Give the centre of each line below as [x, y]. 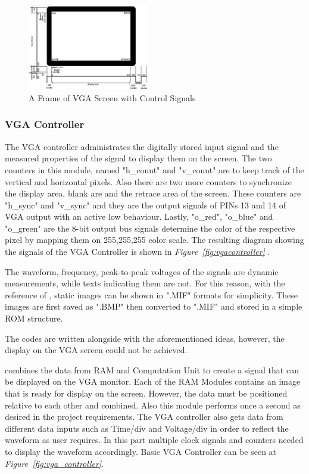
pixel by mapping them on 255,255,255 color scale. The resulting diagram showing [154, 240]
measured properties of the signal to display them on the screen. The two [138, 158]
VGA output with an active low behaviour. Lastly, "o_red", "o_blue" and [139, 216]
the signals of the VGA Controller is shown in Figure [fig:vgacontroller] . [138, 252]
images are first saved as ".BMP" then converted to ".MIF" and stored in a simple [154, 306]
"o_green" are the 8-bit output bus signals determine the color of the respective [150, 228]
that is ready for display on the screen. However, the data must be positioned [146, 393]
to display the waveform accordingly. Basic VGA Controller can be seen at [141, 451]
